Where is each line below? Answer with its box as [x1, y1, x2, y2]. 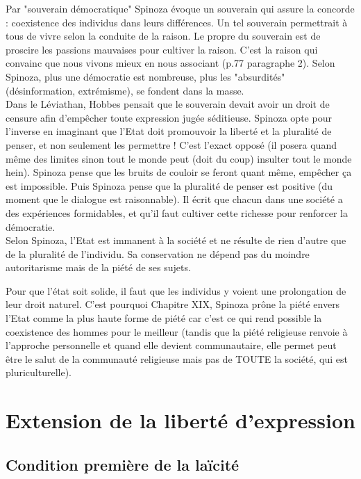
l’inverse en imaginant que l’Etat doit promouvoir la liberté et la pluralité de [6, 124, 332, 138]
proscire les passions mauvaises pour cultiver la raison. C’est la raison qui [6, 42, 318, 56]
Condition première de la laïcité [6, 453, 240, 475]
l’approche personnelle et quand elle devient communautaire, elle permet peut [6, 338, 337, 352]
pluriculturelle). [6, 365, 72, 380]
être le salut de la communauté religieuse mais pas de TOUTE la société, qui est [6, 351, 348, 366]
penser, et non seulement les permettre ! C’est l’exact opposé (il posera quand [6, 137, 337, 152]
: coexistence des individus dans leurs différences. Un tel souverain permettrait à [6, 15, 348, 29]
